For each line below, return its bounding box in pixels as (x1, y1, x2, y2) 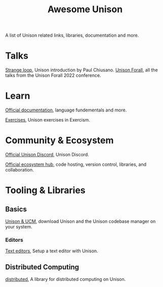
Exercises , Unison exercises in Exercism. (5, 117, 90, 123)
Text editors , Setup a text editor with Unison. (5, 248, 98, 254)
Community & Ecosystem (5, 135, 114, 146)
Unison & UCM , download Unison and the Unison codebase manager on (5, 218, 156, 224)
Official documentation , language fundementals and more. (5, 107, 127, 113)
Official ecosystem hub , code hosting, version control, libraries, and (5, 161, 147, 167)
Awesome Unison (47, 4, 123, 15)
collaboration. (5, 167, 34, 173)
